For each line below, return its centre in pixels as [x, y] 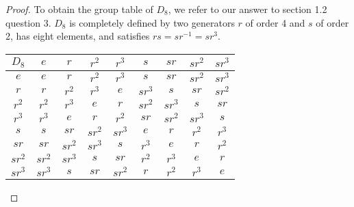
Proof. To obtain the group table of [79, 9]
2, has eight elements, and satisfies [78, 36]
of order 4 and [275, 22]
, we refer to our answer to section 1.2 [248, 9]
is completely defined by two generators [152, 22]
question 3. [28, 22]
